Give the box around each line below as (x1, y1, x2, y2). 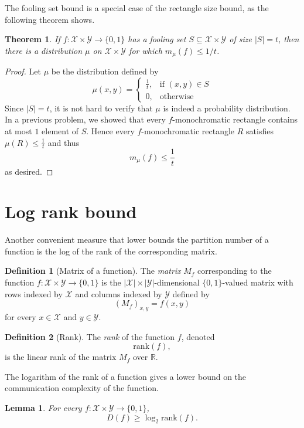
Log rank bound (5, 199, 137, 223)
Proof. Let (5, 65, 41, 77)
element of (42, 125, 79, 137)
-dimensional (154, 276, 200, 288)
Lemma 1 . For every (5, 401, 82, 413)
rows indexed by (5, 287, 63, 300)
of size (229, 33, 252, 45)
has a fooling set (128, 33, 186, 45)
